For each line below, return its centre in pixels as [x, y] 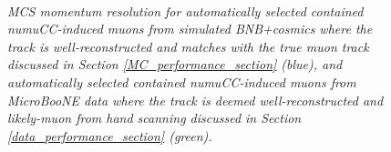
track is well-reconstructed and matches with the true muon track [188, 46]
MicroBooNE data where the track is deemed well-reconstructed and [195, 100]
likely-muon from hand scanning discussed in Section [154, 118]
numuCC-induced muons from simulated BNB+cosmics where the [190, 29]
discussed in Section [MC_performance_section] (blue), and [175, 64]
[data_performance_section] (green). [110, 135]
